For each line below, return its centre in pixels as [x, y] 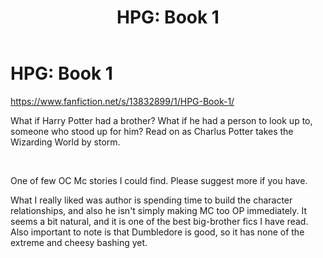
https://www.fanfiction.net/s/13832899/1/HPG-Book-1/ [122, 101]
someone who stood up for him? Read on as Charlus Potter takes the [152, 131]
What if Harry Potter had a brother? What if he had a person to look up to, [161, 120]
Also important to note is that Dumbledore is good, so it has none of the [157, 232]
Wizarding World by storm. [65, 142]
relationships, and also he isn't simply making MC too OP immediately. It [159, 210]
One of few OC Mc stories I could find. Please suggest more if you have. [159, 180]
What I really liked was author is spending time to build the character [151, 200]
